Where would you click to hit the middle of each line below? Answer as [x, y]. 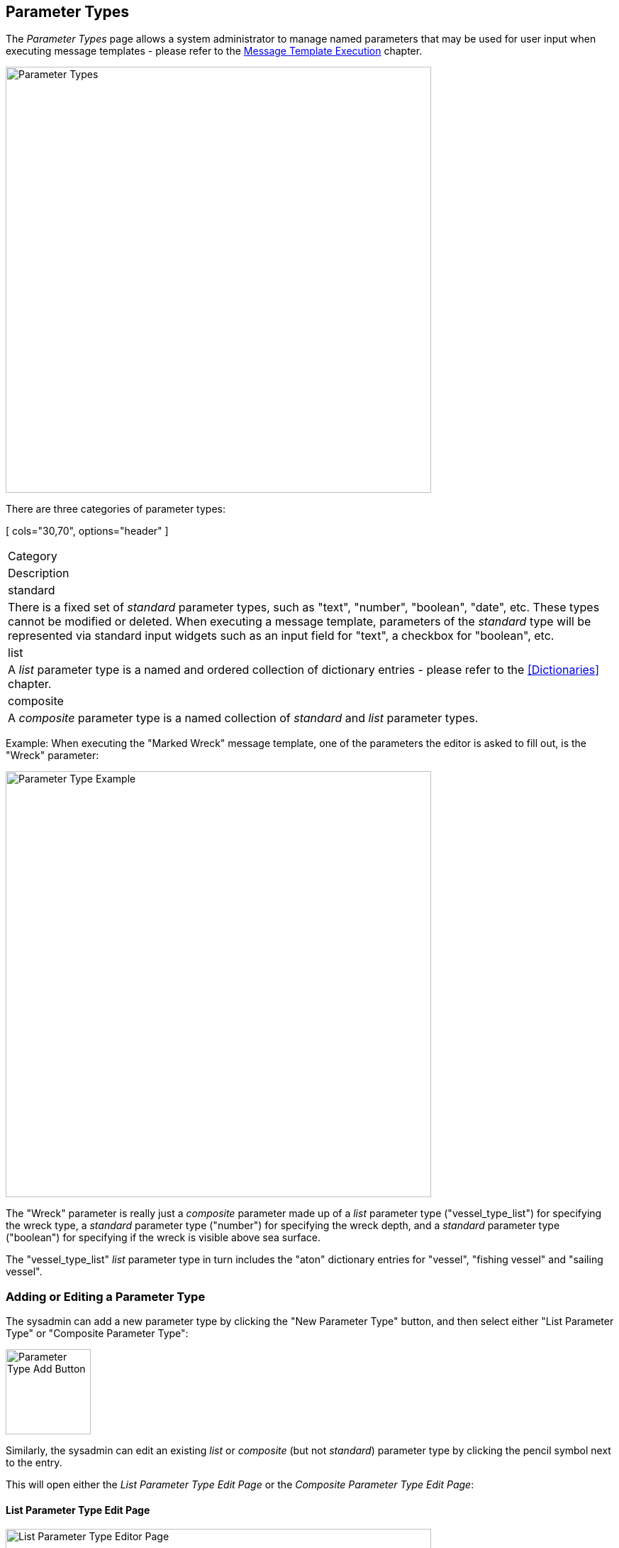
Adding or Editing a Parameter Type [106, 1296]
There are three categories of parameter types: [116, 509]
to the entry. [34, 1463]
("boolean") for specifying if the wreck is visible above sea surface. [163, 1238]
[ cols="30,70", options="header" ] [87, 531]
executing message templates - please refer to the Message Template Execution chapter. [214, 51]
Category [33, 556]
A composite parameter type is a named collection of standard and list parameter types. [243, 718]
